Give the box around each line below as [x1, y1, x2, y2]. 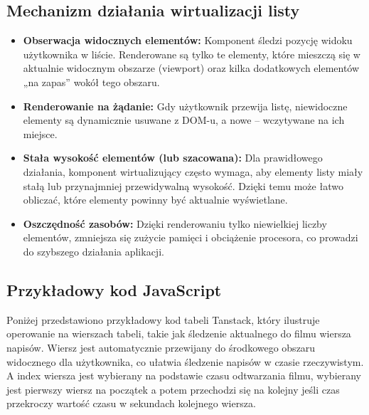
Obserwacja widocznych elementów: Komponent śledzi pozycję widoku [23, 33, 353, 48]
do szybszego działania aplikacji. [23, 243, 164, 258]
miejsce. [23, 126, 58, 141]
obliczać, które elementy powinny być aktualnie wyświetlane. [23, 192, 288, 207]
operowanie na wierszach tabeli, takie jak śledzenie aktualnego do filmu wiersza [6, 326, 351, 341]
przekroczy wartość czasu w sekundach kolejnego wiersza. [6, 396, 256, 411]
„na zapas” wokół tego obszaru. [23, 74, 160, 89]
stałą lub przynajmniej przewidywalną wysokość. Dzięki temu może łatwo [23, 178, 343, 193]
